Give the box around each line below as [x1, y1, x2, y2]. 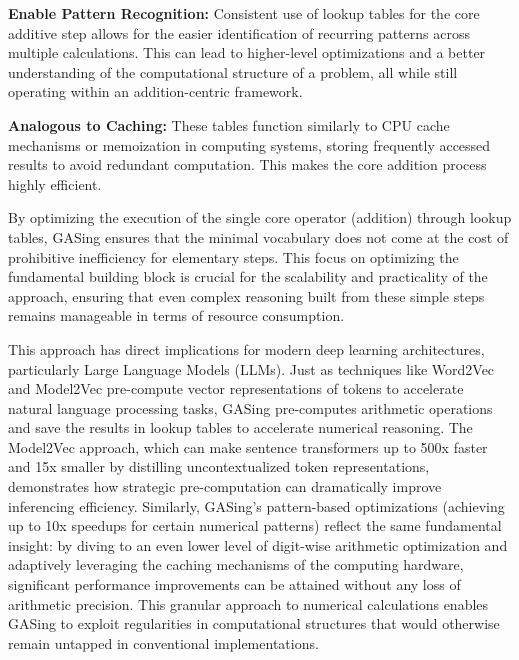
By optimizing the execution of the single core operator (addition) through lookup [8, 207, 512, 228]
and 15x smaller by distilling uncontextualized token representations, [8, 456, 430, 477]
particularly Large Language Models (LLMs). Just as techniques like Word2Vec [8, 358, 495, 379]
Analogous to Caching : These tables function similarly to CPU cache [8, 114, 450, 135]
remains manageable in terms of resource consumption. [8, 305, 345, 326]
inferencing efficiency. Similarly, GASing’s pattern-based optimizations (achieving [8, 495, 505, 516]
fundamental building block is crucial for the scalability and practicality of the [8, 266, 488, 287]
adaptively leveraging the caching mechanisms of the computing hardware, [8, 554, 464, 575]
